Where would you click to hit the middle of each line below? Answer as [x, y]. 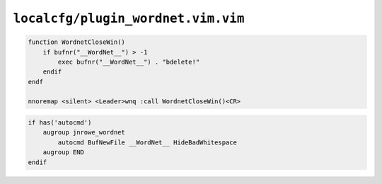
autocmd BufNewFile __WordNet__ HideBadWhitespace [147, 142]
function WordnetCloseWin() [76, 42]
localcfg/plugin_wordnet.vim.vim [129, 18]
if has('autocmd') [60, 123]
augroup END [64, 153]
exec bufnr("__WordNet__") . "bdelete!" [129, 62]
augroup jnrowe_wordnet [84, 132]
